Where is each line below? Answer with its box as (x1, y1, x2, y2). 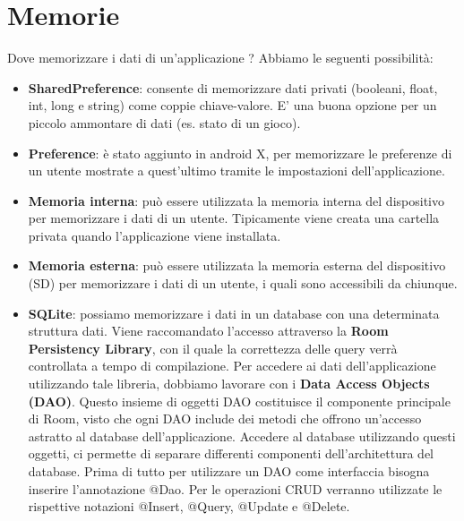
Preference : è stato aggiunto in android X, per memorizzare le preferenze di (28, 143, 452, 162)
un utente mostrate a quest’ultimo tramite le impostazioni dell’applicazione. (28, 161, 445, 180)
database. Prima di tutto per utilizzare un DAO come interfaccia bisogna (28, 462, 430, 480)
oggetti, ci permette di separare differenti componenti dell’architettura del (28, 444, 434, 463)
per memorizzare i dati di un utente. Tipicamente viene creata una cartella (28, 209, 440, 227)
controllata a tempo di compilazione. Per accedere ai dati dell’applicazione (28, 356, 436, 375)
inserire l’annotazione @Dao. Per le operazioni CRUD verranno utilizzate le (28, 479, 443, 498)
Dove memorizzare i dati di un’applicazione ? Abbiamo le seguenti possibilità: (7, 48, 434, 67)
